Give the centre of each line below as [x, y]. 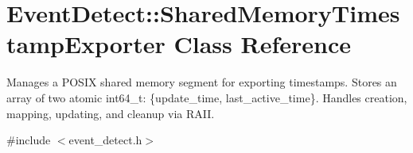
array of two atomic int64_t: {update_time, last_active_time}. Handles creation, [207, 97]
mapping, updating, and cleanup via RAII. [111, 113]
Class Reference [262, 44]
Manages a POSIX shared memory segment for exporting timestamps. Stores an [202, 82]
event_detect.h [105, 140]
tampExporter [86, 44]
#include [29, 140]
